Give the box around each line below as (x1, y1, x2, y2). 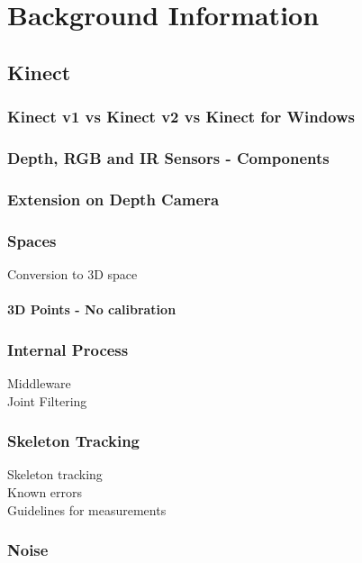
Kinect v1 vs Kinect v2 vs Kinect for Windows (7, 105, 356, 128)
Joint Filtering (7, 391, 87, 410)
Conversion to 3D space (7, 264, 138, 283)
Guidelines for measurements (7, 500, 167, 519)
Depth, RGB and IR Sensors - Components (7, 146, 330, 168)
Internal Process (7, 338, 129, 360)
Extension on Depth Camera (7, 187, 220, 210)
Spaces (7, 229, 57, 251)
